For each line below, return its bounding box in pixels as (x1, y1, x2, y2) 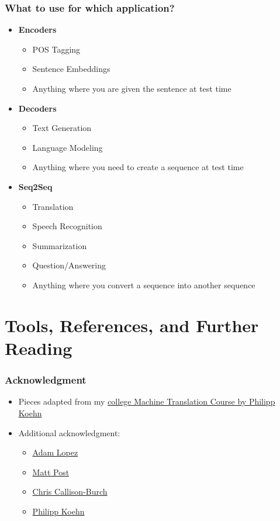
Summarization (32, 239, 87, 251)
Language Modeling (32, 141, 103, 153)
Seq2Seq (18, 180, 53, 192)
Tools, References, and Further (5, 313, 259, 337)
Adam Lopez (32, 446, 78, 458)
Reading (5, 336, 72, 360)
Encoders (18, 23, 57, 36)
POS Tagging (32, 43, 81, 55)
